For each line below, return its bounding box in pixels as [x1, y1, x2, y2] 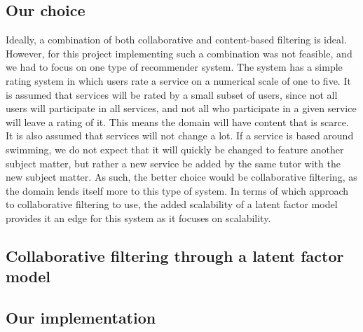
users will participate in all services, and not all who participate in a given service [6, 101, 357, 116]
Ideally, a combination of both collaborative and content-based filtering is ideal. [6, 32, 347, 47]
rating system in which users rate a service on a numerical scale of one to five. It [6, 73, 351, 88]
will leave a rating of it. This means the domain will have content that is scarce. [6, 114, 349, 129]
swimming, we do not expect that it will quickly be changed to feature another [6, 141, 344, 156]
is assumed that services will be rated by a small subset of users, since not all [6, 87, 338, 102]
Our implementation [6, 307, 156, 328]
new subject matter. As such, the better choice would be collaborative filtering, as [6, 170, 357, 184]
